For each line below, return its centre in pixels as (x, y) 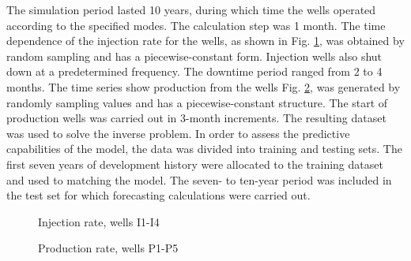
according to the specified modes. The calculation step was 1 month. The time (196, 25)
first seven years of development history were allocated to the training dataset (195, 164)
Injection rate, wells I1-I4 (99, 221)
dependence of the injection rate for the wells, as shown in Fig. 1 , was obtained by (205, 41)
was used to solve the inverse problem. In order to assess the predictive (178, 133)
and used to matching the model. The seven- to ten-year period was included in (199, 179)
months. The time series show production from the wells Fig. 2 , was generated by (204, 86)
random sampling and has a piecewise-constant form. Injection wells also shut (194, 56)
